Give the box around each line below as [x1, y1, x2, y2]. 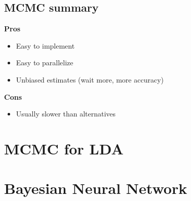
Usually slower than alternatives [16, 108, 116, 119]
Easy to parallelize [16, 57, 73, 68]
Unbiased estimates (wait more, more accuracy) [16, 74, 164, 85]
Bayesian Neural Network [4, 178, 187, 198]
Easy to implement [16, 40, 75, 51]
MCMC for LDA [4, 138, 124, 158]
